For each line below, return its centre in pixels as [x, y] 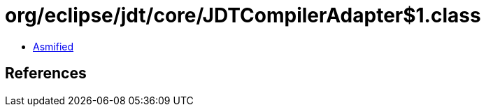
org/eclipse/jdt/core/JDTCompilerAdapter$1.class [243, 15]
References [46, 73]
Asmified [53, 46]
